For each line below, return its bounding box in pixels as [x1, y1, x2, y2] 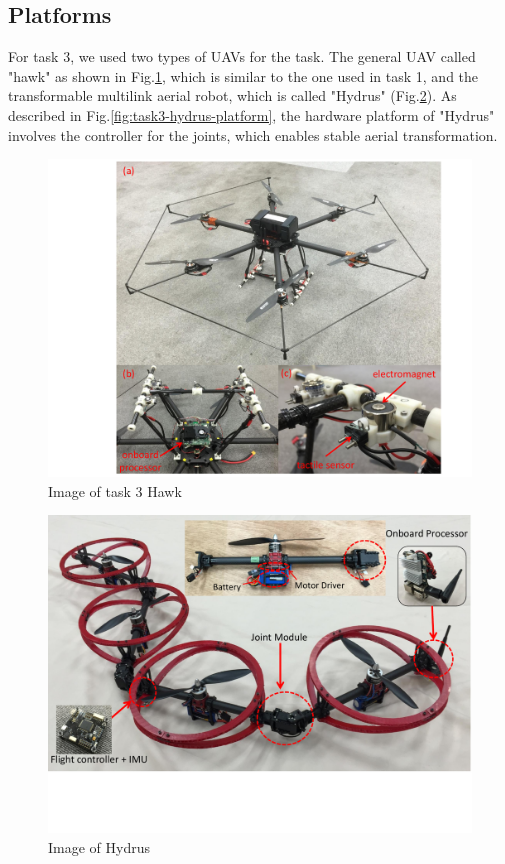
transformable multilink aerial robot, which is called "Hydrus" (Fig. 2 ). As [8, 85, 457, 106]
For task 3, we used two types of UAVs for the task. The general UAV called [8, 46, 476, 67]
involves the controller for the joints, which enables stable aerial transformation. [8, 124, 498, 145]
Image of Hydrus [48, 836, 151, 857]
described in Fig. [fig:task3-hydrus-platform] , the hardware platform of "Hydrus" [8, 104, 495, 125]
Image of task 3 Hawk [48, 480, 182, 501]
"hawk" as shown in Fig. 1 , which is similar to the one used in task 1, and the [8, 65, 479, 86]
